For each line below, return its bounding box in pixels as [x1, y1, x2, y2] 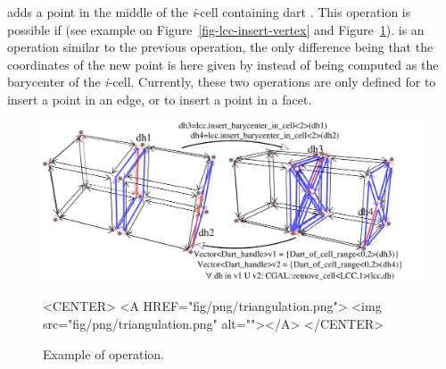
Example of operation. [43, 344, 164, 363]
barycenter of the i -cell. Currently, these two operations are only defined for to [7, 72, 436, 91]
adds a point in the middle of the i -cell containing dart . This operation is [7, 3, 411, 21]
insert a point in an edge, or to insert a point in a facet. [7, 89, 312, 108]
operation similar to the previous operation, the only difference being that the [7, 38, 434, 56]
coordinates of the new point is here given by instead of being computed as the [7, 55, 439, 73]
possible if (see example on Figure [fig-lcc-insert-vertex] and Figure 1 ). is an [7, 20, 425, 38]
